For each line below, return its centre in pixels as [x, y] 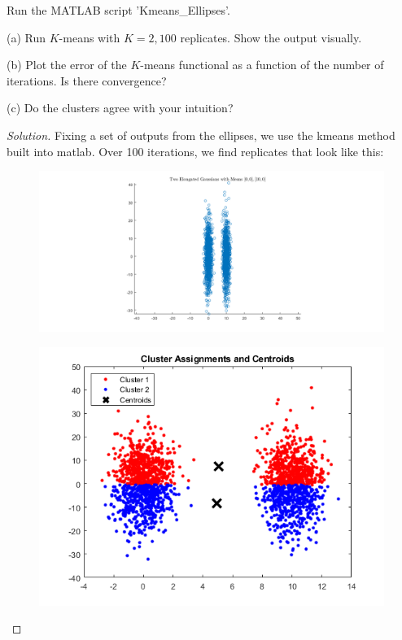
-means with [90, 37]
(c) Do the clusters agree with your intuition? [120, 108]
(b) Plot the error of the [67, 65]
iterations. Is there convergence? [87, 80]
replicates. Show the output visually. [271, 37]
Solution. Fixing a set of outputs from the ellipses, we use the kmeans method [201, 135]
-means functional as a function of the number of [262, 65]
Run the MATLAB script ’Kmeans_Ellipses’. [118, 10]
